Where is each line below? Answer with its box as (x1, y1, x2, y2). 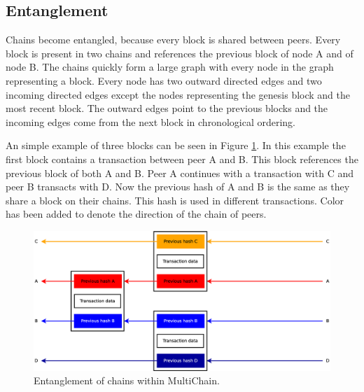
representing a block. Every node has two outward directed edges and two (6, 73, 322, 87)
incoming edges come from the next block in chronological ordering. (6, 114, 296, 129)
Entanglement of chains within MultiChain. (34, 373, 220, 388)
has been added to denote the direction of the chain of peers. (6, 206, 267, 221)
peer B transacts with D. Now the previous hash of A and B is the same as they (6, 179, 350, 194)
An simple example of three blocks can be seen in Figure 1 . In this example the (6, 138, 346, 153)
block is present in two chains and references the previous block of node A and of (6, 45, 353, 60)
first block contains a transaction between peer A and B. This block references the (6, 151, 358, 166)
